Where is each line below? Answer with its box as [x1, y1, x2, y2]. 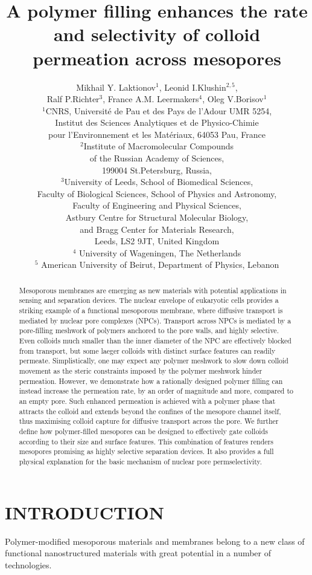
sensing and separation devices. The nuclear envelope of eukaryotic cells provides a [19, 295, 279, 305]
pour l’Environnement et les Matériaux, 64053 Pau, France [48, 128, 266, 140]
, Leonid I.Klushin [159, 80, 226, 93]
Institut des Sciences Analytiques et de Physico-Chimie [55, 116, 259, 129]
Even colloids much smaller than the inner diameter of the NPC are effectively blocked [19, 336, 291, 346]
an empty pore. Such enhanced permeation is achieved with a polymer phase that [19, 396, 276, 406]
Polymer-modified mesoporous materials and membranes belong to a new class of [5, 534, 305, 547]
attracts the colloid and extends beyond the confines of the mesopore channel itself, [19, 406, 281, 416]
